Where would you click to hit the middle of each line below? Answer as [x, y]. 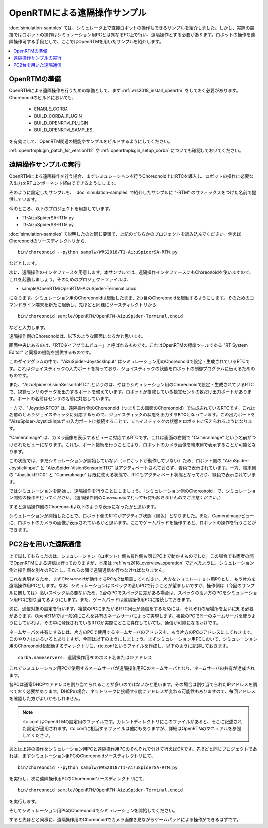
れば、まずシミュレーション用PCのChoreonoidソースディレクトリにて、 [82, 756]
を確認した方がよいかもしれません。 [46, 698]
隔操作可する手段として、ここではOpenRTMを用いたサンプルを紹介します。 [86, 42]
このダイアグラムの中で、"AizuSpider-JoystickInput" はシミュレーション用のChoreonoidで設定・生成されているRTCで [130, 362]
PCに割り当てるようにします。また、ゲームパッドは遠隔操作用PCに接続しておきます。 [106, 600]
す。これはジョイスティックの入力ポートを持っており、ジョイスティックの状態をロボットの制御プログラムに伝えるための [132, 368]
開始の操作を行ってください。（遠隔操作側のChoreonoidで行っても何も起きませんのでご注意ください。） [118, 497]
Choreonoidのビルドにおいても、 [43, 97]
